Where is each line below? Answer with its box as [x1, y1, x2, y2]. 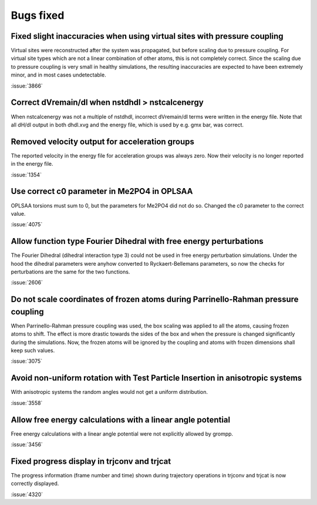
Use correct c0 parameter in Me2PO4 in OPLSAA [11, 186, 193, 196]
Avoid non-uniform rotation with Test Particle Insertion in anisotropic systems [11, 373, 302, 383]
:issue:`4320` [11, 491, 43, 498]
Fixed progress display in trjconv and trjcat [11, 456, 171, 466]
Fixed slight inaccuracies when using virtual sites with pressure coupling [11, 31, 284, 41]
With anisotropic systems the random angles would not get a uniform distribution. [11, 389, 208, 396]
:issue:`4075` [11, 221, 43, 228]
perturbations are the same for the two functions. [11, 268, 130, 275]
